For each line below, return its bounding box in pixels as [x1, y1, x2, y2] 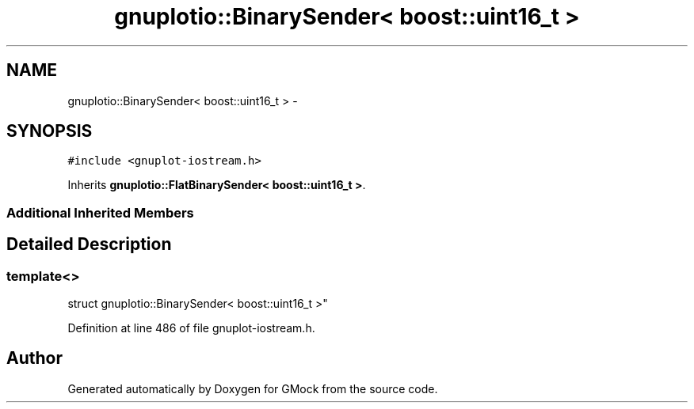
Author [6, 348, 63, 369]
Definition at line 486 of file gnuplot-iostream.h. [67, 321, 315, 335]
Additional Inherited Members [6, 204, 194, 221]
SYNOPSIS [6, 121, 93, 142]
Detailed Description [6, 234, 172, 255]
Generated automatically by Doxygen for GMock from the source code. [67, 381, 438, 396]
